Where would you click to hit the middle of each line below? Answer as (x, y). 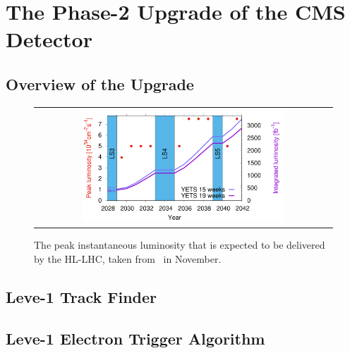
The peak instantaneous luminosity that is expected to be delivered (180, 245)
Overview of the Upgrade (100, 83)
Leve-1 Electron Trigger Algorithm (135, 338)
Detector (49, 39)
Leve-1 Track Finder (81, 297)
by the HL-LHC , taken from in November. (128, 259)
